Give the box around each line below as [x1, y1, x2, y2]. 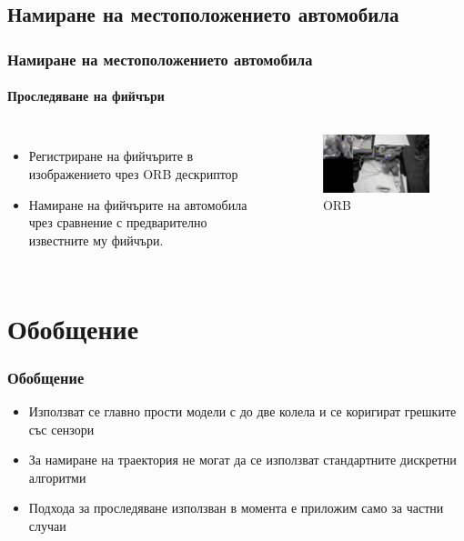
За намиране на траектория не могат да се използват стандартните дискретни [28, 450, 457, 469]
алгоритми [28, 467, 86, 486]
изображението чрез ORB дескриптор [28, 165, 238, 184]
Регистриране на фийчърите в [28, 146, 194, 165]
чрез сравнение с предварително [28, 213, 207, 232]
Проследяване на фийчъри [7, 86, 165, 105]
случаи [28, 516, 66, 535]
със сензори [28, 419, 95, 438]
